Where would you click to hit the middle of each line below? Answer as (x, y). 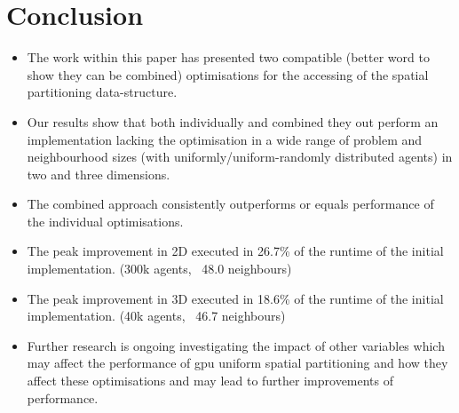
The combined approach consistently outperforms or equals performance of (230, 204)
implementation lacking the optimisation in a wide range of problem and (225, 139)
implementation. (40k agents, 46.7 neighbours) (156, 316)
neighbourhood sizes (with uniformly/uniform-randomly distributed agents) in (240, 157)
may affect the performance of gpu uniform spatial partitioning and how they (237, 363)
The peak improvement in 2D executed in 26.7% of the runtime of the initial (235, 251)
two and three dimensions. (99, 174)
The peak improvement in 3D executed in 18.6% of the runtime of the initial (235, 298)
